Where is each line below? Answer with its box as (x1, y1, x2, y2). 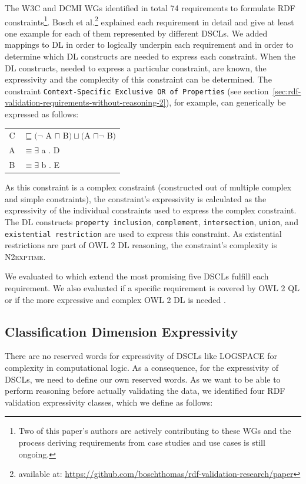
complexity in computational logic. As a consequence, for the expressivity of (5, 361, 279, 374)
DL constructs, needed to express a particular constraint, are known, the (5, 61, 267, 74)
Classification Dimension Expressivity (5, 322, 238, 340)
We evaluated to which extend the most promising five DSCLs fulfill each (5, 270, 269, 282)
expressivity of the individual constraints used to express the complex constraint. (5, 204, 297, 216)
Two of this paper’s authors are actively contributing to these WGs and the (18, 424, 291, 437)
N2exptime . (5, 250, 46, 262)
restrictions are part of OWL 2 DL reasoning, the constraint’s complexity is (5, 239, 277, 251)
